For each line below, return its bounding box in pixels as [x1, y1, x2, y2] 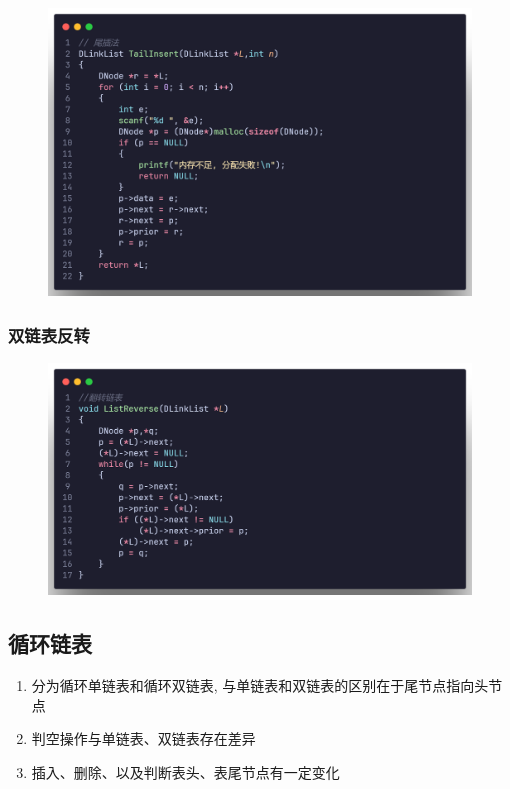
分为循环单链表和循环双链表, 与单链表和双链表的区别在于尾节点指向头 [31, 675, 489, 696]
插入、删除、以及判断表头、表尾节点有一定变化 [31, 761, 340, 782]
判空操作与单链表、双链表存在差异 [31, 728, 256, 749]
